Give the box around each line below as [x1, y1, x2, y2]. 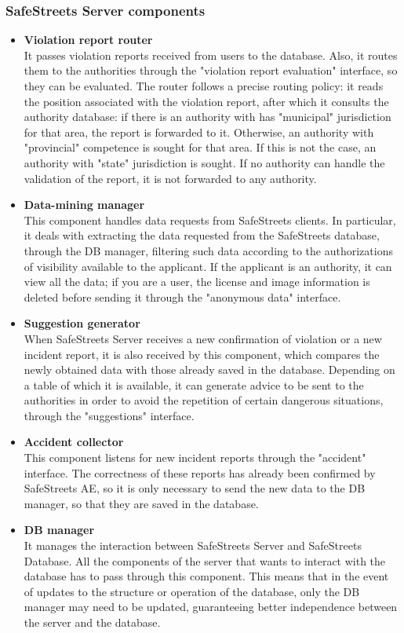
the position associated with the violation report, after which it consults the [24, 93, 389, 109]
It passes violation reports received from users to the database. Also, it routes [24, 46, 398, 63]
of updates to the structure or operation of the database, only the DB [24, 583, 360, 599]
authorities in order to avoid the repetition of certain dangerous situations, [24, 392, 384, 408]
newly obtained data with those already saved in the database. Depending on [24, 361, 395, 378]
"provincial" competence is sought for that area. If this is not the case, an [24, 139, 377, 156]
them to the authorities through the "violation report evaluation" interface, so [24, 62, 398, 79]
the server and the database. [24, 614, 161, 630]
